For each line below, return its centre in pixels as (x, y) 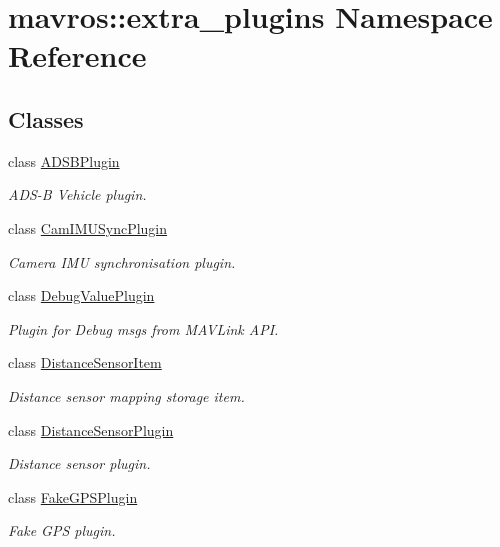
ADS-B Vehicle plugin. (77, 194)
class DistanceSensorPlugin (91, 429)
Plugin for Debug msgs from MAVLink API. (143, 328)
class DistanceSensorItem (85, 362)
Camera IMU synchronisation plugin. (122, 261)
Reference (77, 55)
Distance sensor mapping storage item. (126, 395)
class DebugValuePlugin (81, 295)
